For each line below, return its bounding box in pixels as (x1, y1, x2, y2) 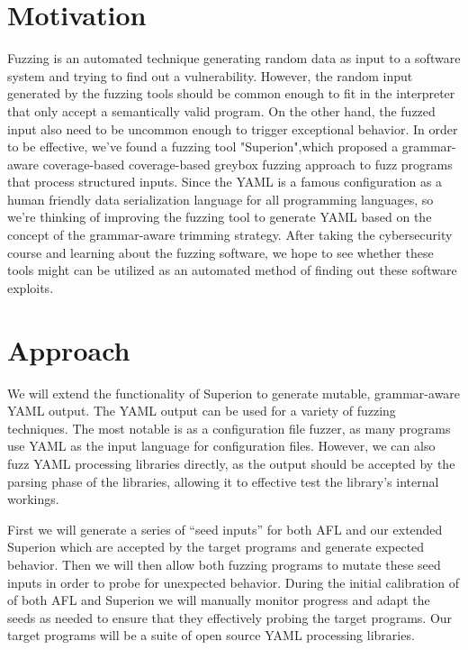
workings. (7, 490, 59, 508)
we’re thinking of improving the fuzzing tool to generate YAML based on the (7, 207, 432, 226)
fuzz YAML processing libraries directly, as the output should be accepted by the (7, 453, 455, 472)
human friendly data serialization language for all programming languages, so (7, 189, 434, 208)
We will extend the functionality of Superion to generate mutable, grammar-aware (7, 383, 461, 402)
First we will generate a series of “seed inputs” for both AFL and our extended (7, 519, 443, 538)
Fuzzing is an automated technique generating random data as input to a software (7, 49, 461, 68)
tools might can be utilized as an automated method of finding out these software (7, 261, 457, 279)
